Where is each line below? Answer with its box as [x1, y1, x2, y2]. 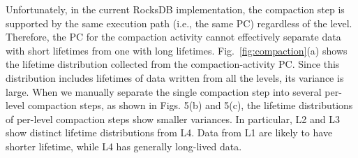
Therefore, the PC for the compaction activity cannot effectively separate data [6, 29, 341, 44]
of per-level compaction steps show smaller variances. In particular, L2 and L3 [6, 111, 340, 126]
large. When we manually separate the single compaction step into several [6, 84, 322, 99]
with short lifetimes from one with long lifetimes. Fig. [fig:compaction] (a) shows [6, 43, 348, 57]
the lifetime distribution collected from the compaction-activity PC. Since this [6, 57, 340, 71]
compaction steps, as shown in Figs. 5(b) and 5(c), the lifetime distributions [27, 98, 353, 113]
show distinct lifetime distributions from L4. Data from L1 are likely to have [6, 125, 333, 140]
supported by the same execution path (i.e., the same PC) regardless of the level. [6, 15, 352, 30]
